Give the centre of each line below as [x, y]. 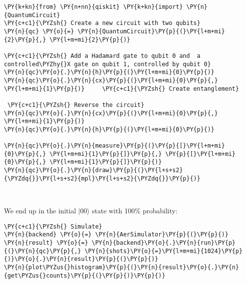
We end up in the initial [40, 211]
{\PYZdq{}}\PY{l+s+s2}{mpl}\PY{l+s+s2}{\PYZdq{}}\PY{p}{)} [102, 178]
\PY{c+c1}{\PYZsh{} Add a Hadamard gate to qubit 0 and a [102, 56]
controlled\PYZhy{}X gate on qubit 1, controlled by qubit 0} [108, 64]
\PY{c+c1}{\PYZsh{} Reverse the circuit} [76, 105]
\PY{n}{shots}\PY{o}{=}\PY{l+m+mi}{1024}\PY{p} [163, 251]
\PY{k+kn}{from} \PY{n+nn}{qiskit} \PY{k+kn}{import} [94, 7]
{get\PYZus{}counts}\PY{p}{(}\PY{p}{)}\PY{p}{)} [85, 275]
